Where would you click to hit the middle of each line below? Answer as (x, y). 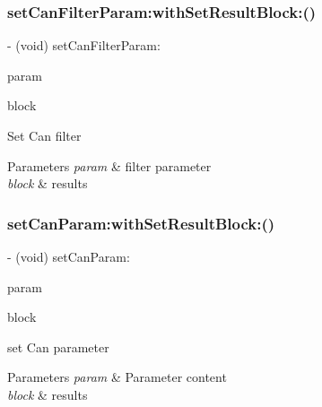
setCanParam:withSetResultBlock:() (141, 223)
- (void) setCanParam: (69, 256)
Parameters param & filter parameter (109, 165)
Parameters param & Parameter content (117, 377)
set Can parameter (58, 346)
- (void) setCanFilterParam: (84, 45)
